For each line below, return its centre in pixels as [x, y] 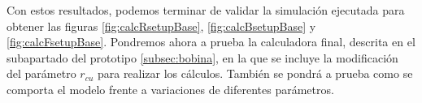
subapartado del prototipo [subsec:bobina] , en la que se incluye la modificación [202, 57]
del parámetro [41, 73]
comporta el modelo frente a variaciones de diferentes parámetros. [170, 89]
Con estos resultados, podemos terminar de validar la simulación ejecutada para [206, 10]
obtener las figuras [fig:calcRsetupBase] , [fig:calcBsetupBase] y [161, 26]
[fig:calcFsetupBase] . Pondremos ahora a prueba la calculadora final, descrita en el [211, 42]
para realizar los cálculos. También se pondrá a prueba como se [255, 73]
